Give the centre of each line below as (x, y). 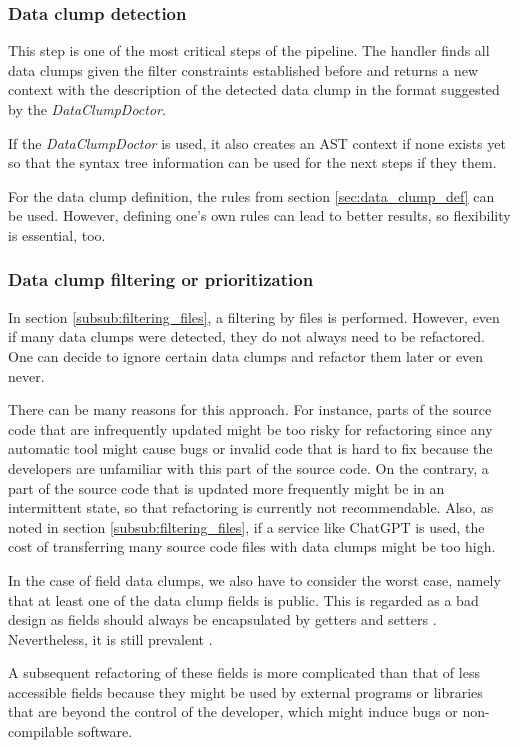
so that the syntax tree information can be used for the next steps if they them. (252, 162)
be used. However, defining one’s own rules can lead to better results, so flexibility (259, 215)
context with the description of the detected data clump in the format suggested (254, 89)
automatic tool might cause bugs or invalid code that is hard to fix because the (250, 448)
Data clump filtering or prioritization (161, 279)
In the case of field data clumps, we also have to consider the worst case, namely (254, 579)
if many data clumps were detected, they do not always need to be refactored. (247, 336)
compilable (41, 731)
